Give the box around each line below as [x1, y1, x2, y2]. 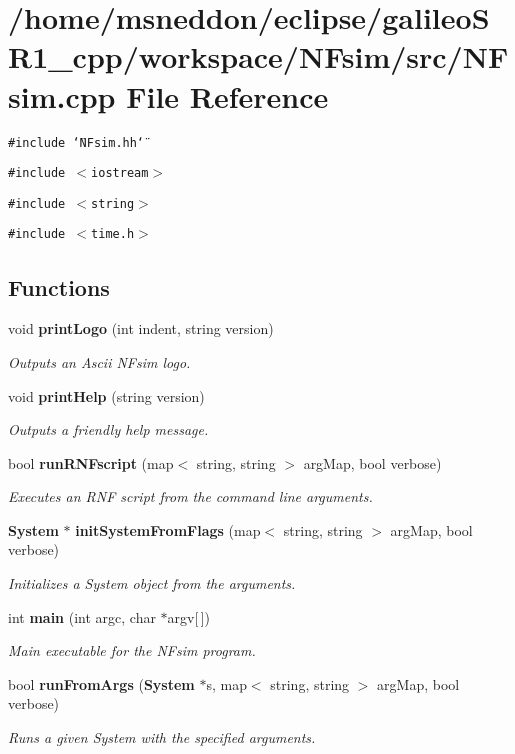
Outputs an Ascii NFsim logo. [8, 351, 191, 372]
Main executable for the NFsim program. [8, 640, 256, 661]
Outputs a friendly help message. [8, 419, 209, 440]
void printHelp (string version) [8, 385, 205, 406]
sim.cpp [8, 75, 116, 116]
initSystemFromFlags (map [75, 519, 261, 540]
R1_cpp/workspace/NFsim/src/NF [8, 36, 509, 77]
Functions [8, 271, 110, 302]
